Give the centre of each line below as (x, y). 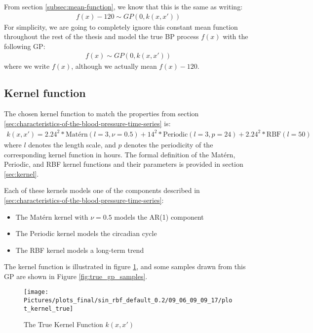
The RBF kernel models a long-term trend (80, 250)
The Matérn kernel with (52, 216)
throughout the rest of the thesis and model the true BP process (101, 36)
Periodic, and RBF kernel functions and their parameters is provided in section (124, 164)
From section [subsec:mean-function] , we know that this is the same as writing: (123, 6)
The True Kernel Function (63, 324)
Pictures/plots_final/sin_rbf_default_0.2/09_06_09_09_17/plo (128, 301)
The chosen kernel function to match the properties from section (101, 114)
